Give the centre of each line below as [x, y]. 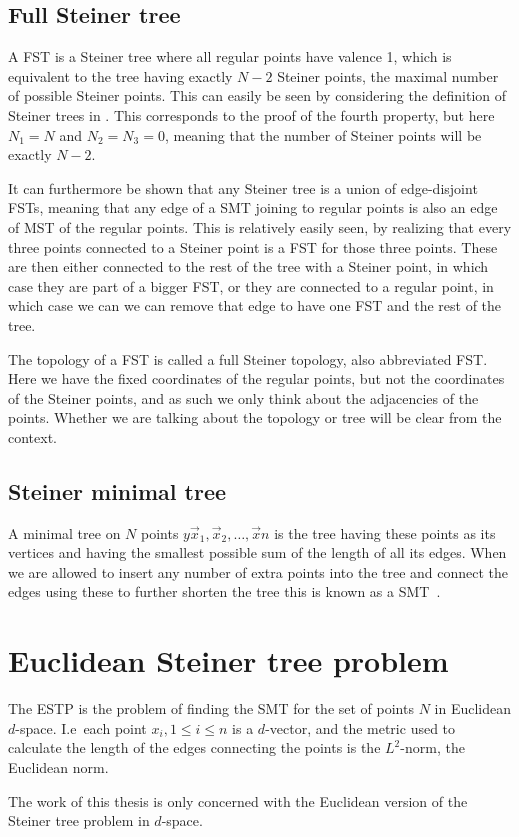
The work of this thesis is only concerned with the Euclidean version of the [238, 800]
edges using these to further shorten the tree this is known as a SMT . [224, 591]
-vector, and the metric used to [360, 727]
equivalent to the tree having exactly [120, 75]
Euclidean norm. [58, 766]
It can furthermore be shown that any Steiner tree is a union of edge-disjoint [243, 187]
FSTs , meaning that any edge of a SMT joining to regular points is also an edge [253, 207]
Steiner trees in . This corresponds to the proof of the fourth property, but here [251, 114]
